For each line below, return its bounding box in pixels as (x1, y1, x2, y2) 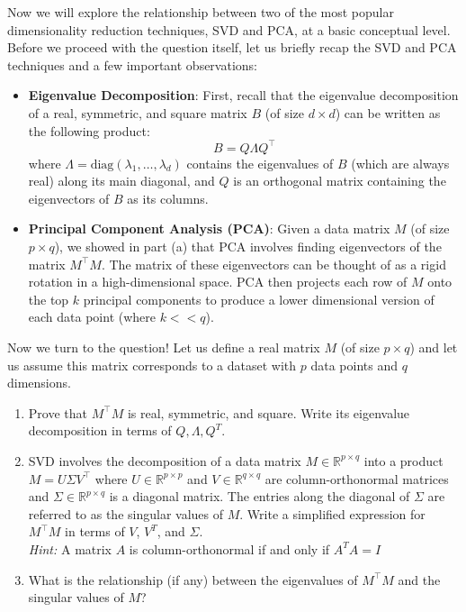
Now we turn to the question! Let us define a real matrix (7, 338, 320, 356)
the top (28, 289, 69, 308)
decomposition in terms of (28, 421, 172, 440)
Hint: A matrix (28, 539, 112, 558)
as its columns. (127, 188, 209, 207)
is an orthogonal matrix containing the (233, 171, 446, 190)
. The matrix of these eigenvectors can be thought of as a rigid (101, 254, 446, 273)
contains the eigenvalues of (186, 153, 334, 172)
